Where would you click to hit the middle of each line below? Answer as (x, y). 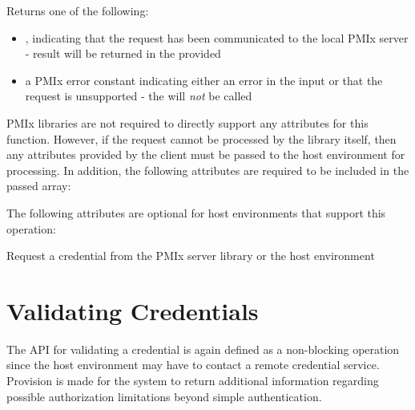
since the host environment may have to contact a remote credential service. (193, 365)
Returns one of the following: (78, 10)
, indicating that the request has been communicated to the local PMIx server (217, 37)
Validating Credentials (133, 310)
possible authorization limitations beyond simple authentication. (164, 396)
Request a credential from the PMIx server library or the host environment (191, 256)
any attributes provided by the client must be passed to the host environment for (206, 154)
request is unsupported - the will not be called (139, 96)
